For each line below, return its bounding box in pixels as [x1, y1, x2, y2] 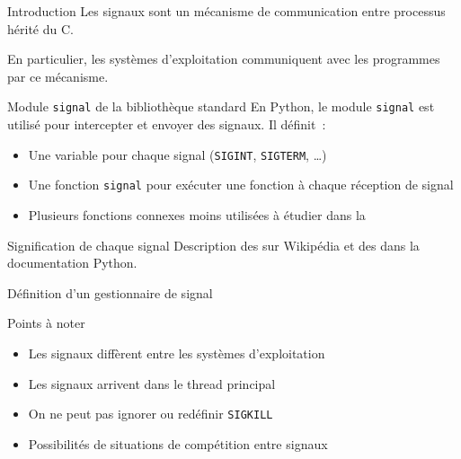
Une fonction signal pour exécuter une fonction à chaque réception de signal [28, 175, 454, 194]
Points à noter [7, 313, 85, 332]
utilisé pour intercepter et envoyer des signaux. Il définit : [7, 115, 326, 134]
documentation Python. [7, 253, 137, 272]
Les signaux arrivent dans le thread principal [28, 374, 276, 393]
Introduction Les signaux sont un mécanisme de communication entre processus [7, 2, 446, 20]
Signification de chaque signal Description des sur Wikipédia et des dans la [7, 235, 420, 254]
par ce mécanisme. [7, 66, 109, 85]
